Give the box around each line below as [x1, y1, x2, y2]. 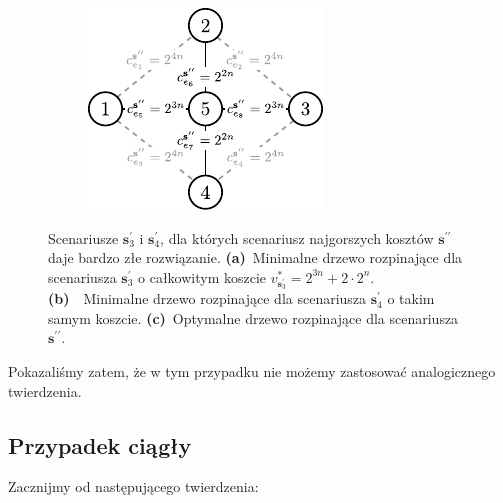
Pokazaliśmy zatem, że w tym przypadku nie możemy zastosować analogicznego [8, 360, 496, 381]
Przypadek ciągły [8, 429, 192, 460]
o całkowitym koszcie [138, 266, 267, 287]
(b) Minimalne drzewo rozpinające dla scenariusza [48, 288, 367, 309]
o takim [387, 288, 435, 309]
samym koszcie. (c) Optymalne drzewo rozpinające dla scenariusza [48, 307, 459, 328]
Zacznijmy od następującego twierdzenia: [8, 476, 259, 497]
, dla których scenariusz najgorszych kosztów [160, 227, 434, 248]
